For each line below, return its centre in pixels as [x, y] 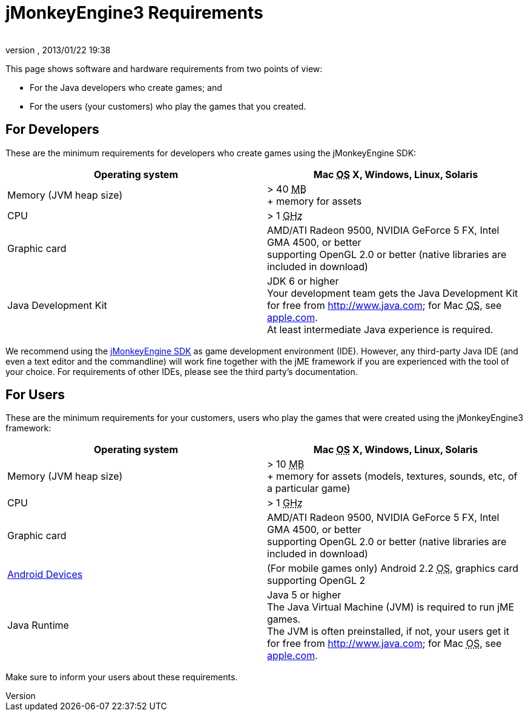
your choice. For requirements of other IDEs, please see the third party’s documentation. [182, 371]
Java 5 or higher [304, 595]
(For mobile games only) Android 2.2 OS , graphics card [393, 568]
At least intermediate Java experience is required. [380, 329]
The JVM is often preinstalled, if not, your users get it [388, 631]
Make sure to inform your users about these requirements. [122, 677]
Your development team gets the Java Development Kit [393, 293]
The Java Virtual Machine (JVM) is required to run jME [391, 607]
